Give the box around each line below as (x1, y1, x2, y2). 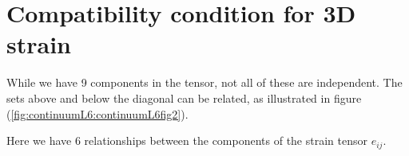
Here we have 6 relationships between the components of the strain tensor (6, 132, 367, 149)
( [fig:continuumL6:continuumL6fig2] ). (6, 105, 189, 122)
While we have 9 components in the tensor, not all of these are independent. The (6, 74, 403, 91)
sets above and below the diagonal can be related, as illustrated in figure (6, 89, 362, 106)
